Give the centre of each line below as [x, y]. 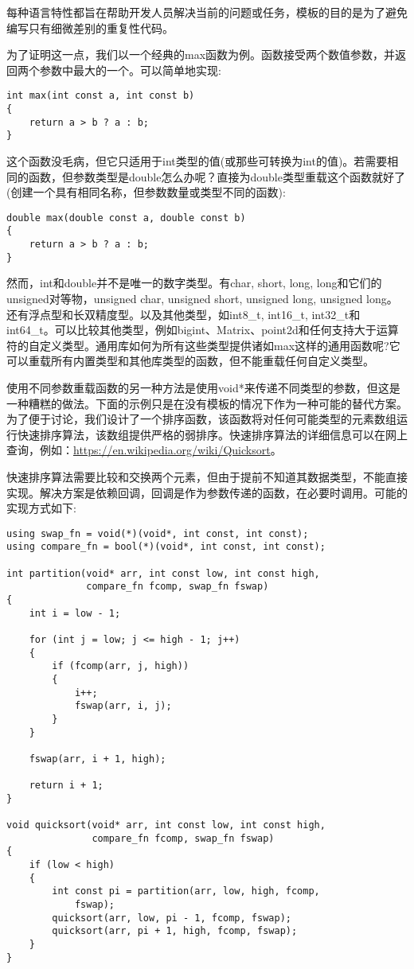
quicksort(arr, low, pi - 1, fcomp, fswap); [172, 918]
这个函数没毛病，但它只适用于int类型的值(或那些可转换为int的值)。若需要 [197, 161]
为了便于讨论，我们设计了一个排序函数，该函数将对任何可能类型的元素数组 [201, 419]
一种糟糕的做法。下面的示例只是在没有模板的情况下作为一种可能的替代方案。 [207, 403]
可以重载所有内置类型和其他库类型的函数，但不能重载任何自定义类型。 [190, 361]
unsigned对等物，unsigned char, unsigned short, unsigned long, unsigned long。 [202, 298]
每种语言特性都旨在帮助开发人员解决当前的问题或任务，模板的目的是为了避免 [207, 12]
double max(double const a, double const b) [126, 218]
